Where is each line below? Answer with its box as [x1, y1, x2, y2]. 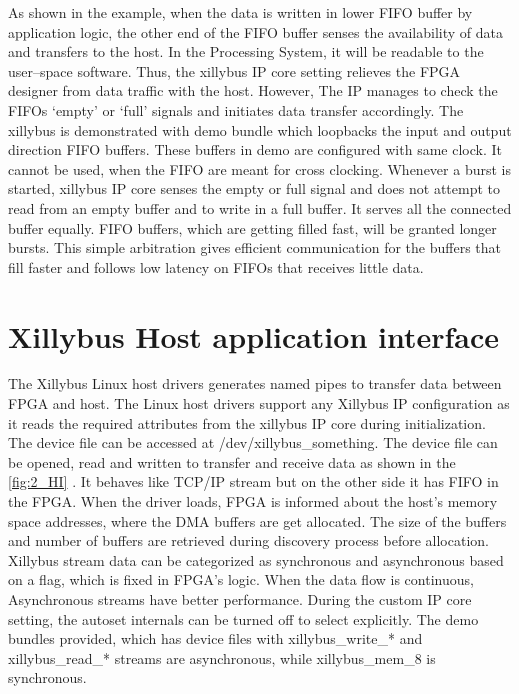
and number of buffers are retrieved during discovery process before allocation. [8, 530, 489, 551]
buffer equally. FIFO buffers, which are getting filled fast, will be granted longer [8, 217, 497, 238]
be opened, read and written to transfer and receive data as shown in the [8, 451, 456, 472]
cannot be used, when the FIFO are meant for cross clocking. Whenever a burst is [8, 158, 511, 179]
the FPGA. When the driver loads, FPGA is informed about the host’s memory [8, 491, 498, 511]
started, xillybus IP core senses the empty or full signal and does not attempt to [8, 178, 501, 199]
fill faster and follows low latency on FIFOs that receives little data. [8, 256, 424, 277]
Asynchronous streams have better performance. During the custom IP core [8, 588, 472, 609]
